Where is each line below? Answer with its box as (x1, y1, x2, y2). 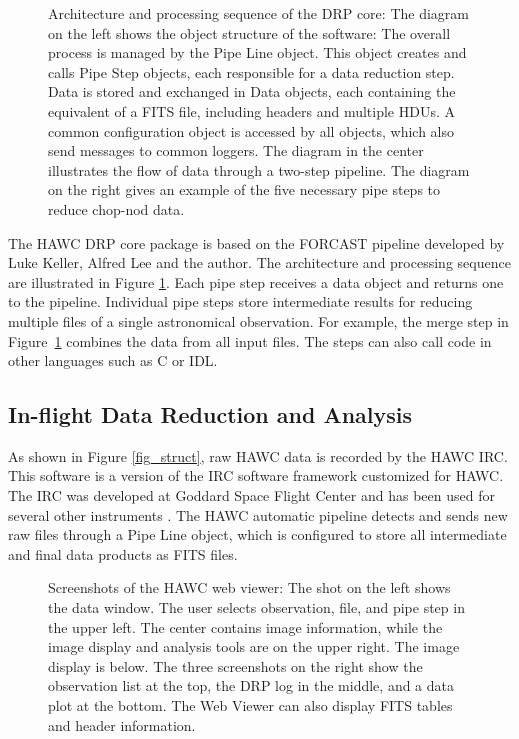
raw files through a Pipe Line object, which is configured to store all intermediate (8, 524, 507, 545)
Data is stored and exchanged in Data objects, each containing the (48, 81, 456, 102)
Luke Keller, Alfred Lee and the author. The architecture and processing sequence (8, 252, 511, 273)
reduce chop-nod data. (48, 198, 185, 219)
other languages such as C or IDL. (8, 350, 218, 371)
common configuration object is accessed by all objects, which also (48, 120, 454, 141)
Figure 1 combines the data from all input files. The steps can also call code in (8, 330, 492, 351)
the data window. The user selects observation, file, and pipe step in (48, 597, 465, 618)
